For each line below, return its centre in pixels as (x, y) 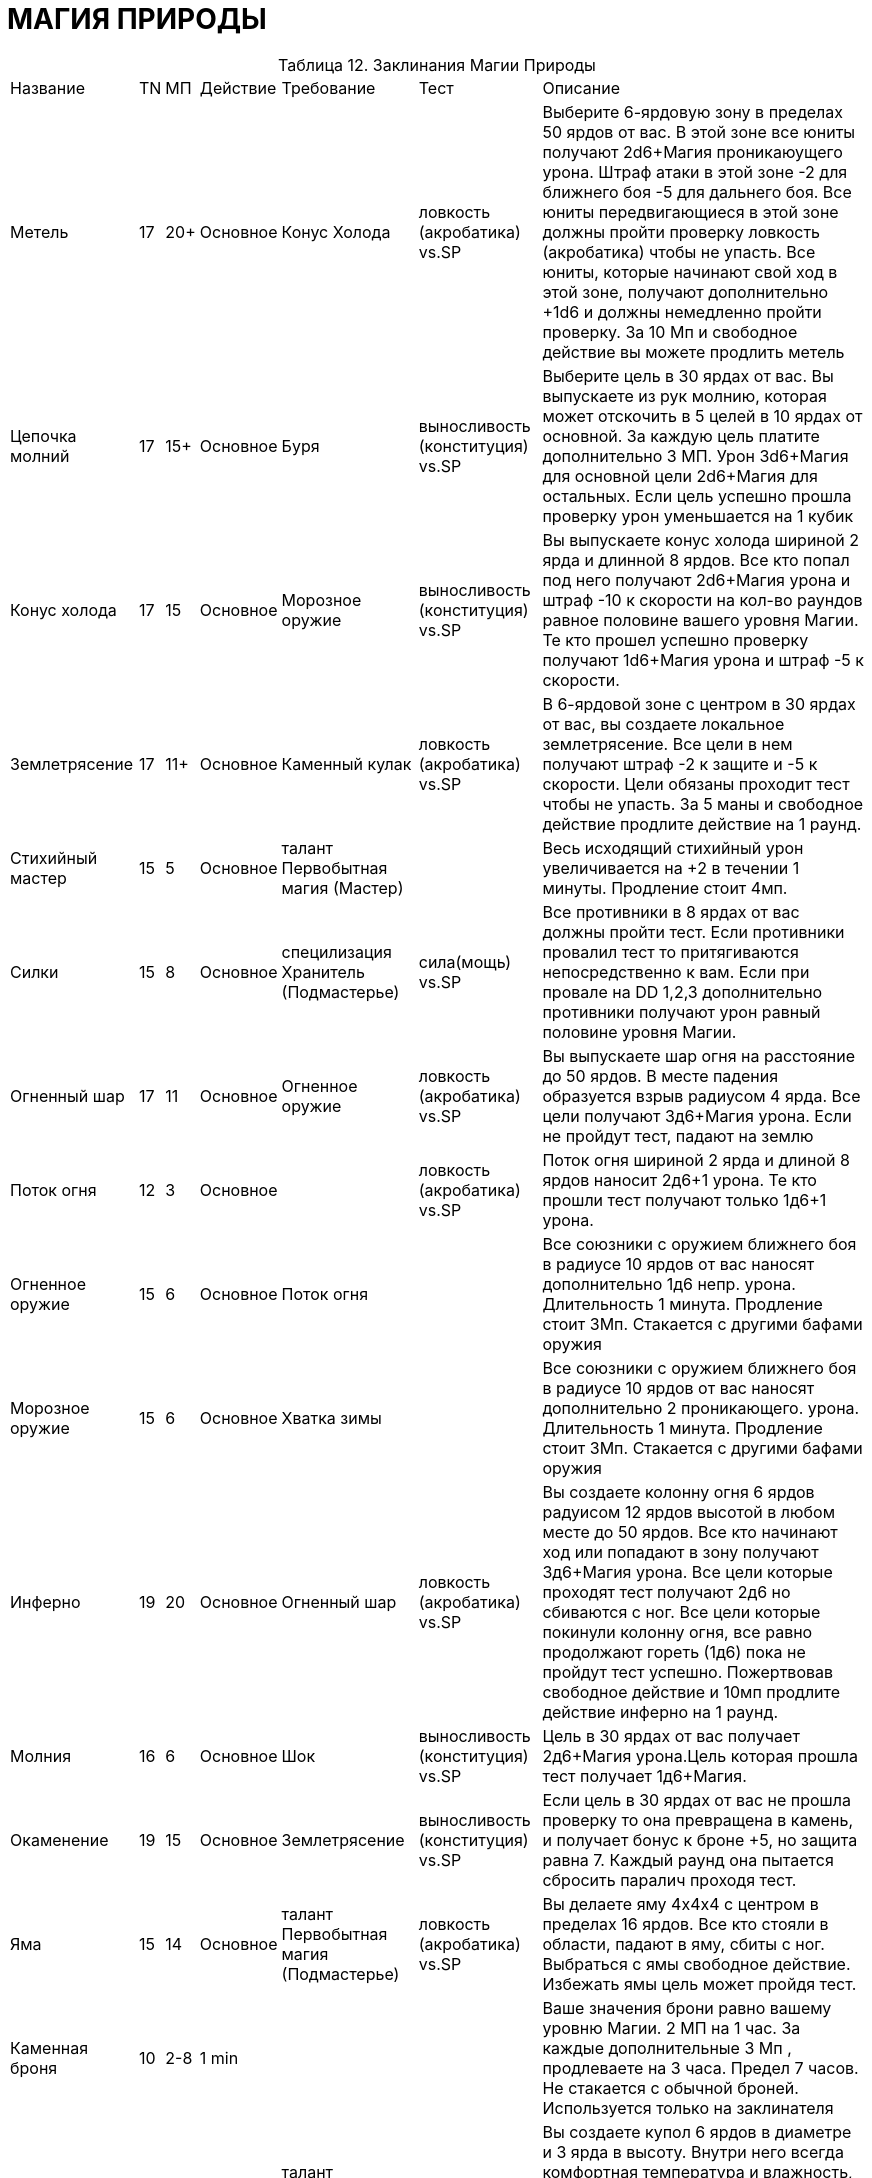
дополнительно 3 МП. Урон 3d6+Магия (695, 455)
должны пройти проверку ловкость (681, 231)
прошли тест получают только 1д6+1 (684, 1199)
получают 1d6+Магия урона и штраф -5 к (703, 659)
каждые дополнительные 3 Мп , (667, 2047)
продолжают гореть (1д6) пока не (674, 1651)
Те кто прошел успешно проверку (675, 639)
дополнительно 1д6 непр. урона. (669, 1283)
